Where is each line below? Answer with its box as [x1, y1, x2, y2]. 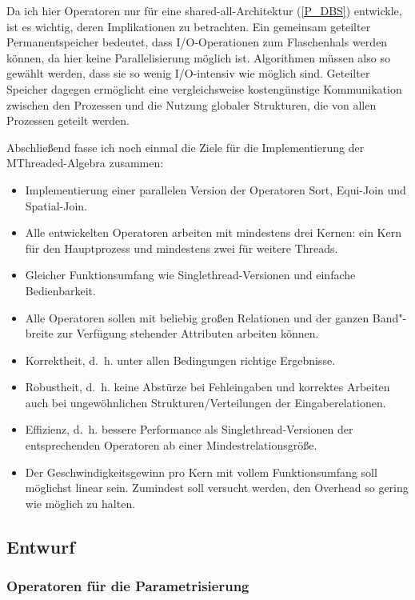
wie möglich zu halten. [25, 494, 136, 511]
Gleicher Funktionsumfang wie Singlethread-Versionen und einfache [25, 266, 356, 283]
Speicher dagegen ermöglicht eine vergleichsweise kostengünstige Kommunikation [6, 80, 402, 97]
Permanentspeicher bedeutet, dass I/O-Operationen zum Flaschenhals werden [6, 34, 388, 50]
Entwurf [6, 534, 75, 558]
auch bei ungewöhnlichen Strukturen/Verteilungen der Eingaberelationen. [25, 394, 386, 410]
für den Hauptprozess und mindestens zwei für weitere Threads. [25, 239, 338, 256]
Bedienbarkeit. [25, 282, 96, 298]
